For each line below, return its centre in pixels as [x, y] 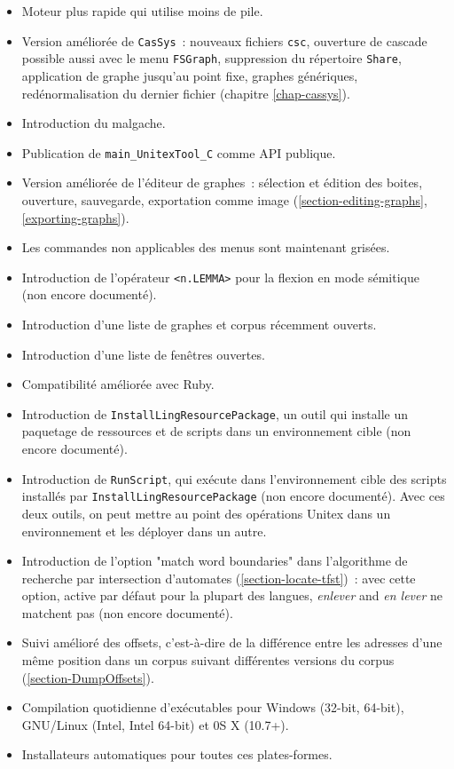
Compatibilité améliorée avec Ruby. [118, 384]
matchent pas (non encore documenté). [127, 612]
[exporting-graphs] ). [75, 217]
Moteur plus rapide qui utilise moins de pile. [142, 11]
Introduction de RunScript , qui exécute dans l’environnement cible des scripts [234, 478]
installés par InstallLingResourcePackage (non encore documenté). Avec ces [233, 496]
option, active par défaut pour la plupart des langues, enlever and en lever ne [232, 595]
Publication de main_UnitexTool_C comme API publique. [179, 152]
